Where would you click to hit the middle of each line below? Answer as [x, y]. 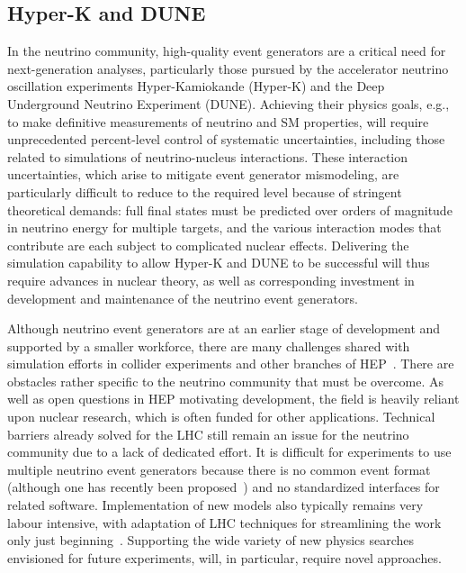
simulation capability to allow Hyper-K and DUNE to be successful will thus [219, 263]
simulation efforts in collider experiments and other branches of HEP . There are [231, 364]
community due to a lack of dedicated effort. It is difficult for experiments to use [229, 452]
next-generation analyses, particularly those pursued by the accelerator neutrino [228, 68]
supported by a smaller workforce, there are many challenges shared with [209, 346]
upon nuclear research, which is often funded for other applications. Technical [221, 417]
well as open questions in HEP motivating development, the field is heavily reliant [233, 399]
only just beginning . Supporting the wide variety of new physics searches [211, 540]
